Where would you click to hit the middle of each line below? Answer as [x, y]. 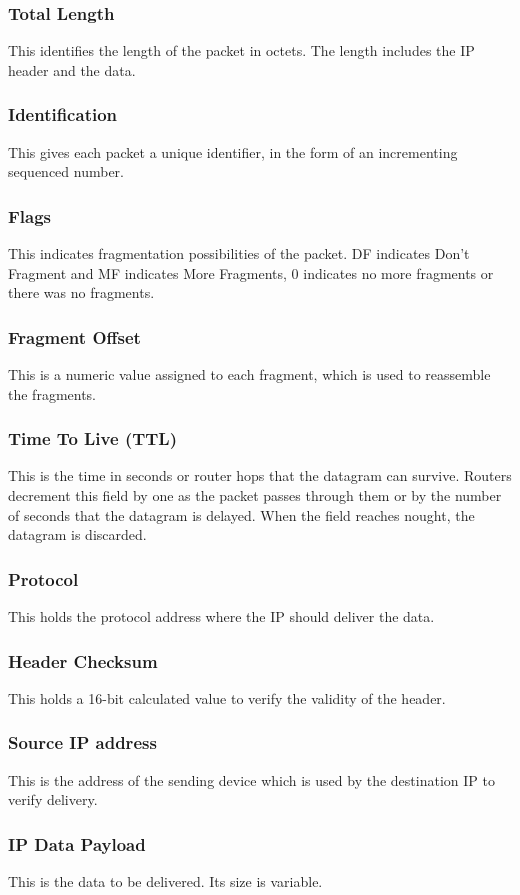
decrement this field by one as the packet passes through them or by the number [255, 495]
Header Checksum [83, 660]
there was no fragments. [81, 292]
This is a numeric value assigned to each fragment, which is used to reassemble [249, 374]
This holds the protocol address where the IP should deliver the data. [221, 616]
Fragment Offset [74, 336]
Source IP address [82, 742]
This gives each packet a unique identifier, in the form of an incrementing [233, 151]
